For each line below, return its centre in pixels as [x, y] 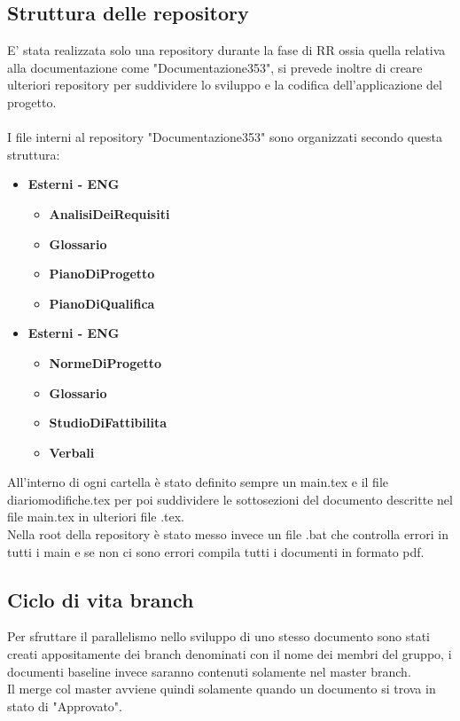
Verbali [72, 452]
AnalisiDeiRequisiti [109, 213]
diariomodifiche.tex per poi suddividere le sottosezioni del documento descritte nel [230, 499]
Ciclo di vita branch [101, 599]
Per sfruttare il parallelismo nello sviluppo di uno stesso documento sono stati [218, 636]
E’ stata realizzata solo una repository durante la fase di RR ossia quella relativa [226, 50]
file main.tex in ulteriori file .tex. [96, 517]
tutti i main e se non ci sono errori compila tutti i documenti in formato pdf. [216, 551]
